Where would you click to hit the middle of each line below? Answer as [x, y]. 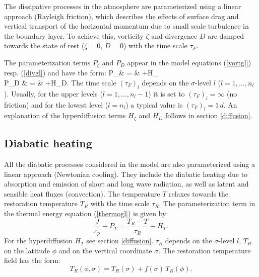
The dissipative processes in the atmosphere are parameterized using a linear [123, 6]
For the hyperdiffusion [38, 241]
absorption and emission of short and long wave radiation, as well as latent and [126, 184]
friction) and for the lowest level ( [56, 104]
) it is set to [167, 93]
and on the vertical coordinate [105, 250]
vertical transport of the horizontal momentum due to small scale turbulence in [126, 26]
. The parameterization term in [207, 203]
